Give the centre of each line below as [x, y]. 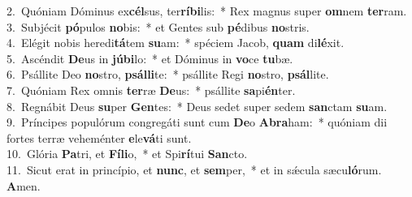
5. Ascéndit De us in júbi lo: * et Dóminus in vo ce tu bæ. [150, 58]
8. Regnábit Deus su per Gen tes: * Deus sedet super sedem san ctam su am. [197, 106]
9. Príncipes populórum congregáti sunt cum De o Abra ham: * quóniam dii [197, 122]
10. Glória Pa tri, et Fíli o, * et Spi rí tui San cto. [127, 154]
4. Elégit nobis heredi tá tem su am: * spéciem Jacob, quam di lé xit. [176, 43]
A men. [24, 185]
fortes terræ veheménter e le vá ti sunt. [99, 137]
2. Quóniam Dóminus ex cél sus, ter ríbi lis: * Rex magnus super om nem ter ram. [207, 11]
